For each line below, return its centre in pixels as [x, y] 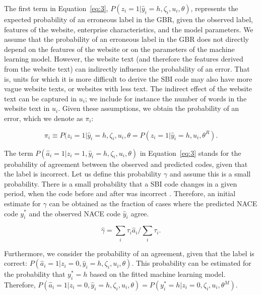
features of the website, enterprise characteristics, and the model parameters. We [129, 29]
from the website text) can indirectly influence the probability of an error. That [127, 68]
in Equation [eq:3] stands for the [190, 153]
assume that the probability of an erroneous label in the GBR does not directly [126, 39]
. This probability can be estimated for [191, 263]
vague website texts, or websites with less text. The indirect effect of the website [128, 88]
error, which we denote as [44, 118]
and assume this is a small [210, 174]
